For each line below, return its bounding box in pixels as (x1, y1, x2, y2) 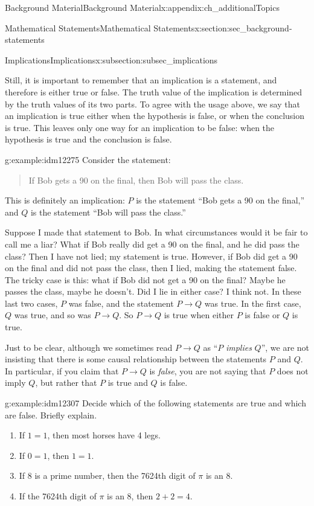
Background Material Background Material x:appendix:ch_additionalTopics (5, 1, 280, 13)
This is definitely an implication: (5, 194, 125, 207)
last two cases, (5, 296, 58, 309)
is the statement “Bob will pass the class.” (30, 205, 186, 218)
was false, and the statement (68, 296, 174, 309)
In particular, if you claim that (5, 364, 119, 377)
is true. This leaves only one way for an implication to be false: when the (5, 121, 275, 133)
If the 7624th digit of (19, 490, 97, 502)
